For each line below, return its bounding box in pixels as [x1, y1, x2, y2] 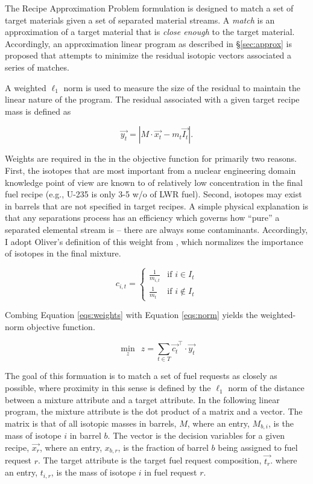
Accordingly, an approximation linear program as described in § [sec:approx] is [5, 37, 292, 49]
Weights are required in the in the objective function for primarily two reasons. [5, 152, 297, 165]
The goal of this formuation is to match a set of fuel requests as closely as [5, 369, 277, 382]
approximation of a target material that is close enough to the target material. [5, 25, 295, 38]
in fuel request [144, 466, 197, 479]
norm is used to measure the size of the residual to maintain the [63, 81, 300, 94]
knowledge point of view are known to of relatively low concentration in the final [5, 176, 303, 188]
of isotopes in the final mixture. [5, 247, 121, 260]
